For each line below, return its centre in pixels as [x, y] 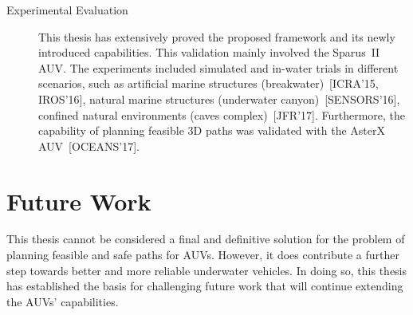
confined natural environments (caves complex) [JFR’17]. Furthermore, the [222, 114]
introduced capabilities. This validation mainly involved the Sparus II [209, 52]
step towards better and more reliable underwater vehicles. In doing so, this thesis [207, 270]
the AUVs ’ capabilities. [63, 301]
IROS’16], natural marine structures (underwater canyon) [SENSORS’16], [219, 98]
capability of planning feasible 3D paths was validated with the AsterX [212, 130]
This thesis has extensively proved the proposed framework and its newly [217, 36]
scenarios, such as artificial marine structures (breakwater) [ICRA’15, [208, 83]
